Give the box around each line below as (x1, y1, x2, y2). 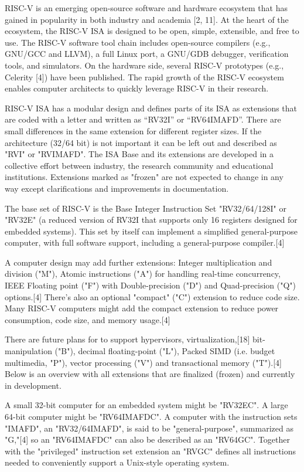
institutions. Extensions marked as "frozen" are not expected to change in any (5, 171, 283, 183)
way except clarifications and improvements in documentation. (5, 182, 229, 194)
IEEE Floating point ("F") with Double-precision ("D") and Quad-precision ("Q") (5, 279, 296, 291)
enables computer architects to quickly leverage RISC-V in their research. (5, 82, 269, 94)
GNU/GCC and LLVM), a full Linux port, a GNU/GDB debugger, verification (5, 47, 289, 60)
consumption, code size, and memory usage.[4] (5, 313, 170, 325)
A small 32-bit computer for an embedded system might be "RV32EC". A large (5, 399, 288, 411)
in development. (5, 379, 62, 391)
